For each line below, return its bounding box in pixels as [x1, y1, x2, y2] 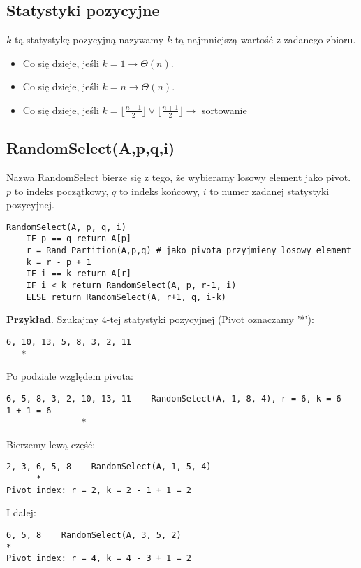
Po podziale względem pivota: [6, 369, 133, 383]
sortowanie [201, 102, 247, 117]
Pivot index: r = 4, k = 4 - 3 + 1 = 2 [6, 553, 191, 564]
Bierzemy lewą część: [6, 436, 96, 451]
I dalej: [6, 505, 36, 520]
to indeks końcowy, [119, 183, 200, 198]
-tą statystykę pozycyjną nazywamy [11, 32, 164, 47]
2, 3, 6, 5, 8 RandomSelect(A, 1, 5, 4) [6, 462, 212, 472]
